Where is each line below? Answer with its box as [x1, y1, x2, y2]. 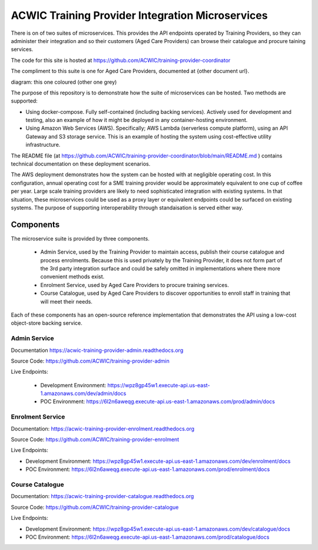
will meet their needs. [40, 298, 92, 305]
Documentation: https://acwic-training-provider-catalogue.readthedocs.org [11, 493, 194, 500]
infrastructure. [25, 141, 61, 149]
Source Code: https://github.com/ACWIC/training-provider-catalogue [11, 503, 179, 511]
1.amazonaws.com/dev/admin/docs [40, 390, 127, 397]
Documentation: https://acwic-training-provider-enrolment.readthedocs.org [11, 425, 194, 432]
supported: [11, 97, 38, 104]
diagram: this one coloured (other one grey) [11, 78, 117, 85]
